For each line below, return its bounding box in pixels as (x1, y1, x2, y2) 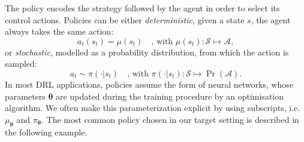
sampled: (5, 57, 37, 70)
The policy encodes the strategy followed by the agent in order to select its (5, 2, 280, 14)
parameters (5, 89, 46, 102)
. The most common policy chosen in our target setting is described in (41, 113, 299, 125)
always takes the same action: (5, 25, 114, 38)
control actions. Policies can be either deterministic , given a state (5, 13, 245, 26)
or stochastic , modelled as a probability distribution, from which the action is (5, 45, 289, 58)
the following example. (5, 125, 88, 138)
